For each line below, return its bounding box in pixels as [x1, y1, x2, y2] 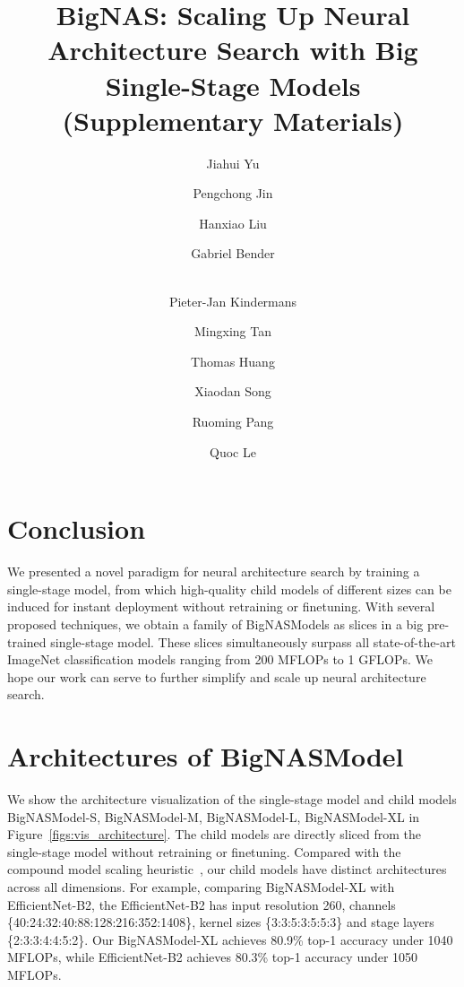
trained [7, 632, 47, 651]
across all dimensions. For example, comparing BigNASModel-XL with [7, 878, 395, 896]
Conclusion [7, 510, 146, 547]
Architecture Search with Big [47, 31, 418, 68]
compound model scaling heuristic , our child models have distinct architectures [7, 860, 447, 879]
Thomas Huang [191, 351, 275, 370]
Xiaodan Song [194, 382, 271, 401]
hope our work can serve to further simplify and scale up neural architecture [7, 667, 426, 686]
